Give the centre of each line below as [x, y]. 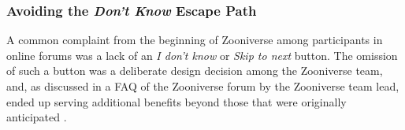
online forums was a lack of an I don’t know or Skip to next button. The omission [202, 55]
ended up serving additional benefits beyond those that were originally [176, 101]
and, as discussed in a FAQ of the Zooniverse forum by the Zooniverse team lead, [203, 86]
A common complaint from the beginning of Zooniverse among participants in [195, 40]
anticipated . [37, 117]
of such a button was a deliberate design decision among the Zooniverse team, [195, 71]
